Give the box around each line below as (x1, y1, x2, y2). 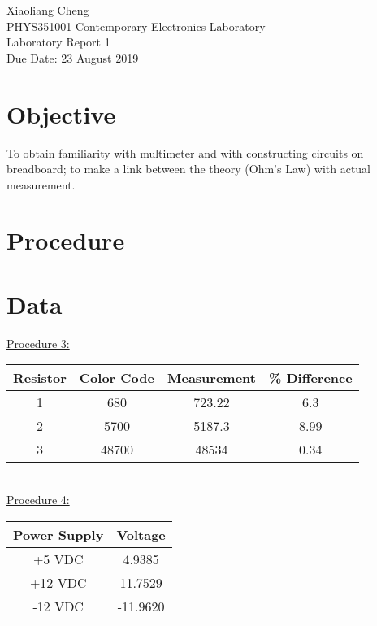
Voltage (116, 524, 166, 544)
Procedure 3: (6, 334, 70, 351)
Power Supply (13, 524, 104, 544)
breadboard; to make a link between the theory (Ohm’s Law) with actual (6, 160, 370, 177)
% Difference (268, 368, 353, 388)
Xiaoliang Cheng (6, 2, 89, 18)
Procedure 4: (6, 490, 70, 507)
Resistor (13, 368, 67, 388)
